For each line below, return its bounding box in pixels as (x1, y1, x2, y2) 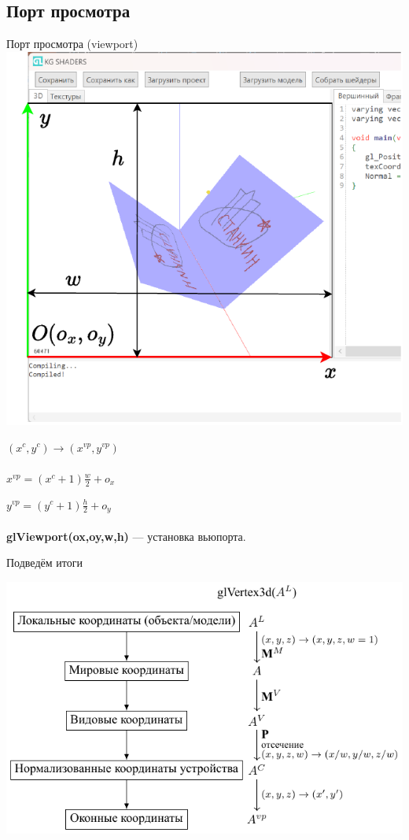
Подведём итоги (6, 554, 83, 571)
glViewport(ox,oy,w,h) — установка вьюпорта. (6, 527, 246, 544)
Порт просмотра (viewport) (6, 35, 138, 52)
